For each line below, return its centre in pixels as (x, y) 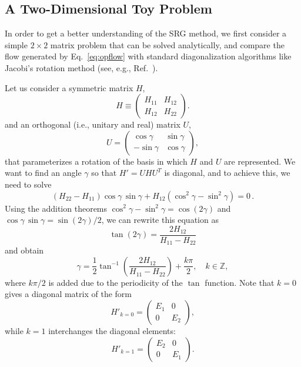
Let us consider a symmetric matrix (69, 87)
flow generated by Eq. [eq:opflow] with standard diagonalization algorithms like (148, 56)
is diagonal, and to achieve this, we (227, 173)
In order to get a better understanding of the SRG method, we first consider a (146, 33)
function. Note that (240, 282)
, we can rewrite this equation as (160, 220)
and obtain (24, 250)
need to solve (28, 184)
